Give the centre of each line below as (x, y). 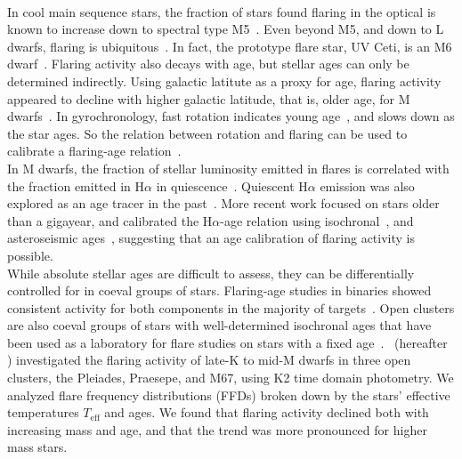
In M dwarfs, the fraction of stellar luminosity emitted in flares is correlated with (228, 168)
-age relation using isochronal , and (317, 220)
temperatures (43, 412)
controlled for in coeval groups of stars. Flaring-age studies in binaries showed (219, 290)
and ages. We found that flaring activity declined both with (267, 412)
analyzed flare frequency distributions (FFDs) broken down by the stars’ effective (229, 395)
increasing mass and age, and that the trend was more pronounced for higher (217, 429)
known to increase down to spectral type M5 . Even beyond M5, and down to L (226, 29)
